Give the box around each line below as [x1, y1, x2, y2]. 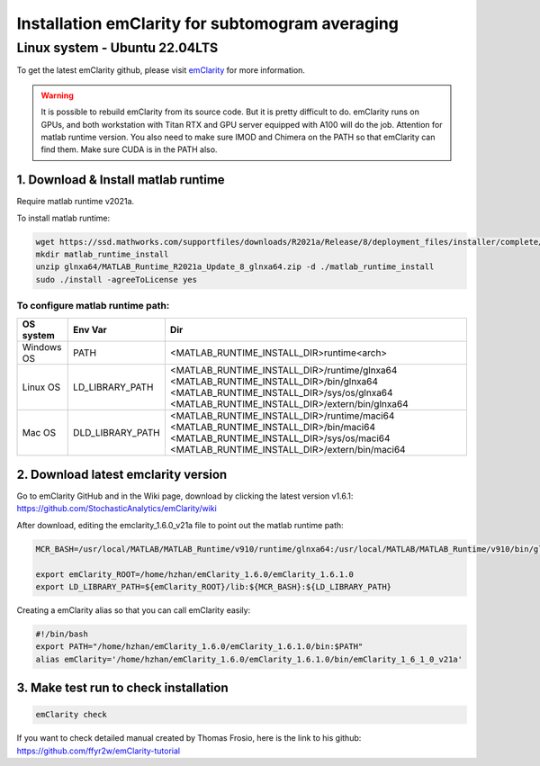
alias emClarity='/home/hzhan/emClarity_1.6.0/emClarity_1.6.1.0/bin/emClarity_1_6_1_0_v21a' [35, 653, 463, 664]
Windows [22, 340, 62, 353]
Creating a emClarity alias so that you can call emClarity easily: [16, 604, 251, 616]
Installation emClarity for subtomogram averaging [16, 14, 400, 33]
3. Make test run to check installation [16, 680, 229, 696]
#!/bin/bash [35, 628, 89, 639]
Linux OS [22, 381, 61, 393]
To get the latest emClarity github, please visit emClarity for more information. [16, 65, 306, 76]
